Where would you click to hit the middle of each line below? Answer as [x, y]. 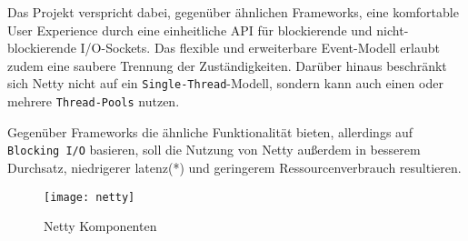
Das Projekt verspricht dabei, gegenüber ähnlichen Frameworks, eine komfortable [233, 12]
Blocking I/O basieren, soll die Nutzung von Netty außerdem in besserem [214, 150]
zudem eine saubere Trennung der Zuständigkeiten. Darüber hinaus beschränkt [227, 65]
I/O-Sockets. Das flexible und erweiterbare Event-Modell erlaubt [260, 48]
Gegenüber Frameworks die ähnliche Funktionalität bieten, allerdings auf [210, 131]
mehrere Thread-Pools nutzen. [94, 101]
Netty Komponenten [100, 226]
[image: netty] [90, 197]
